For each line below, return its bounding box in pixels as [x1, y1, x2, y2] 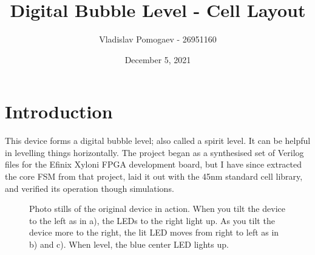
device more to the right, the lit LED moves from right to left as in [29, 226, 279, 239]
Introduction [5, 99, 113, 124]
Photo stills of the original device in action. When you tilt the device [29, 202, 285, 215]
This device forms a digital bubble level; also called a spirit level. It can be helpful [5, 134, 311, 147]
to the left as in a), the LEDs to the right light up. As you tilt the [29, 214, 275, 226]
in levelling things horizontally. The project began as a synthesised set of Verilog [5, 146, 304, 158]
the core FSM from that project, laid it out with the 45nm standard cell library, [5, 170, 303, 183]
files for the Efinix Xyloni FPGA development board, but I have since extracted [5, 158, 302, 171]
